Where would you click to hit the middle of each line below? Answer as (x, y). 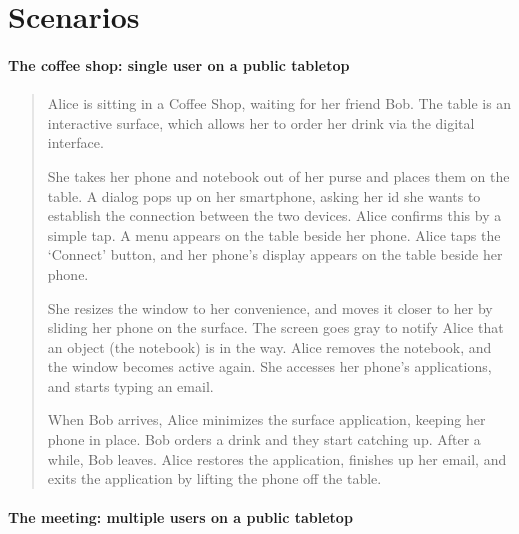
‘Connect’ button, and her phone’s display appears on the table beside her (275, 254)
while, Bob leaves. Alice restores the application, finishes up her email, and (277, 458)
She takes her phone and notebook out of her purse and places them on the (278, 175)
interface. (75, 142)
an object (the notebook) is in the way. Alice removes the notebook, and (269, 346)
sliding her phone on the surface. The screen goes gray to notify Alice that (275, 327)
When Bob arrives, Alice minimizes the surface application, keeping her (266, 419)
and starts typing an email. (130, 385)
